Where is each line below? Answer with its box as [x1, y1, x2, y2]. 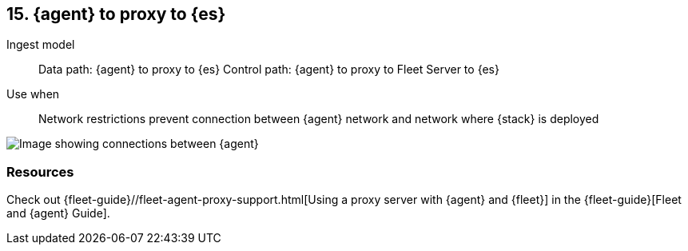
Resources [6, 163, 74, 180]
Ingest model [6, 38, 75, 52]
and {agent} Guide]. [6, 206, 110, 221]
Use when [6, 87, 60, 102]
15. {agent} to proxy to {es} [6, 4, 226, 24]
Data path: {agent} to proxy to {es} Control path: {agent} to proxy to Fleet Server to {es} [38, 62, 499, 77]
